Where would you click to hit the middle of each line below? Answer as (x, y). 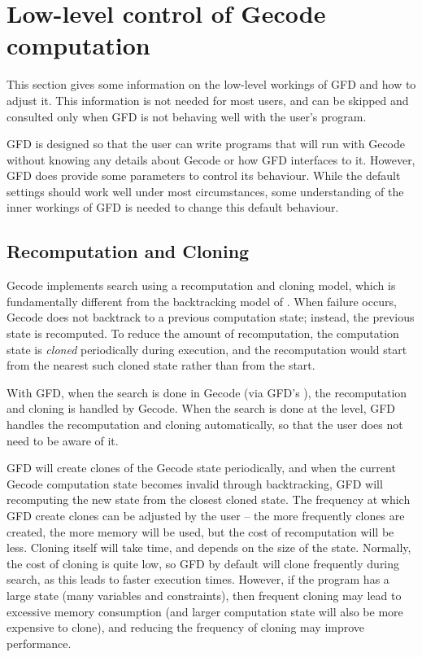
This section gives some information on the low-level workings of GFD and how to (211, 84)
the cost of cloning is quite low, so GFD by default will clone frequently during (203, 563)
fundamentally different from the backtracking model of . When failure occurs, (202, 301)
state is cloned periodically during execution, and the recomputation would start (207, 349)
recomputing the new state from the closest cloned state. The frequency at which (209, 499)
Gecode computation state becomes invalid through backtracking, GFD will (195, 483)
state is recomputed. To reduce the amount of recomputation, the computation (203, 333)
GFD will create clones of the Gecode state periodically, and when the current (201, 468)
